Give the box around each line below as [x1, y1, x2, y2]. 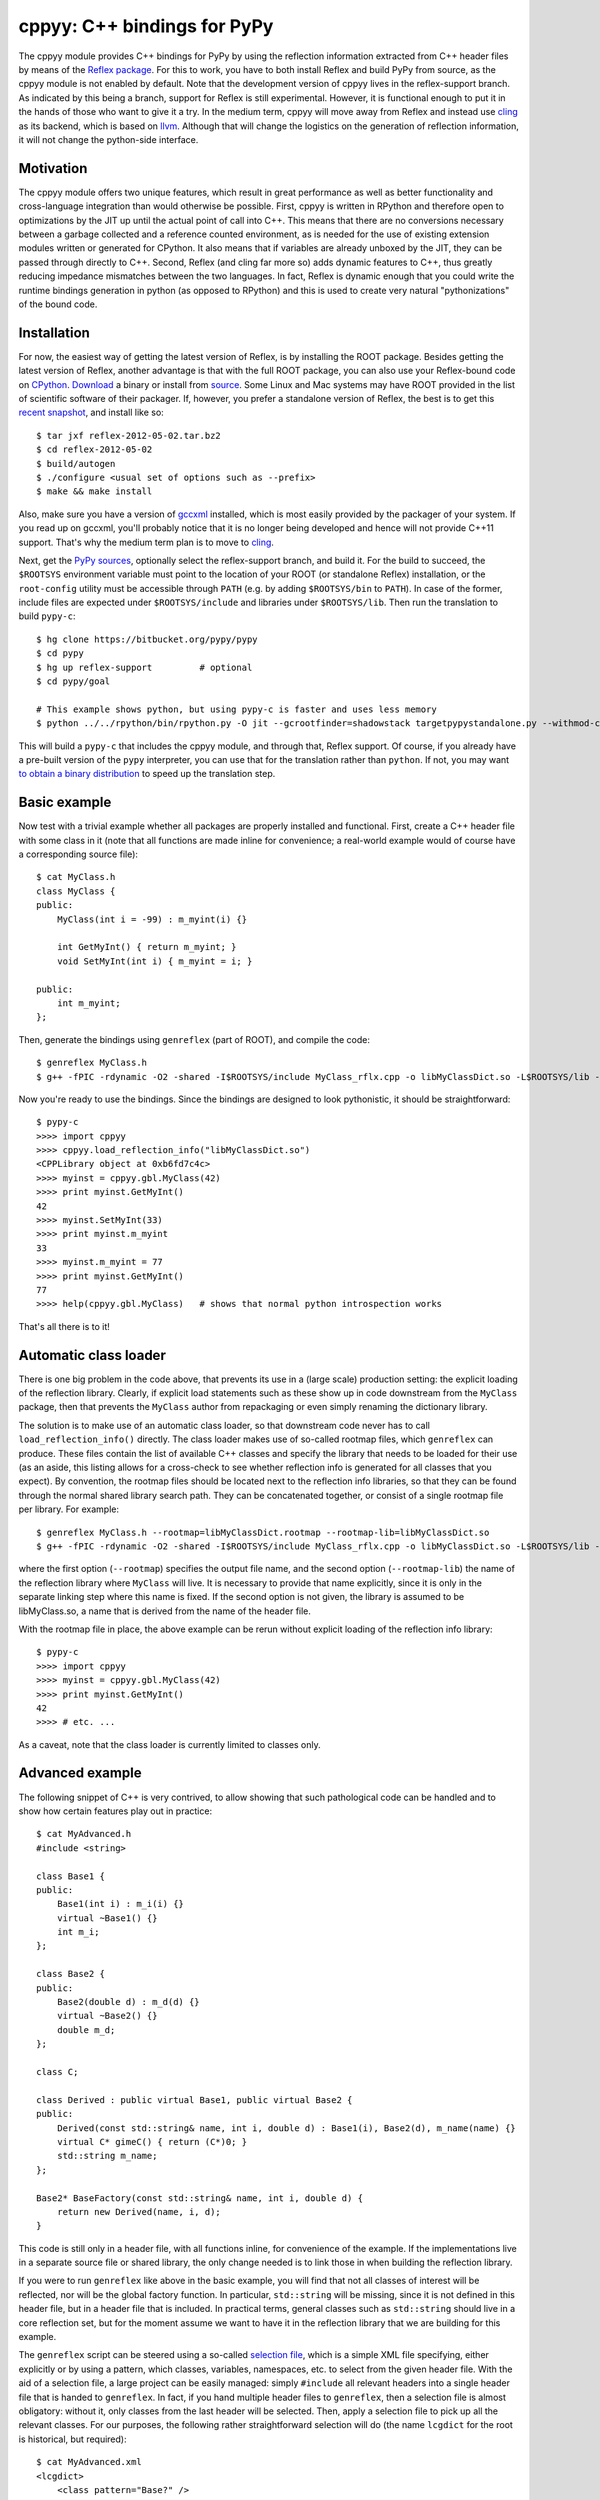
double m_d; [56, 2024, 116, 2035]
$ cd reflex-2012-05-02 [36, 444, 153, 455]
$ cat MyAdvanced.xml [36, 2456, 142, 2468]
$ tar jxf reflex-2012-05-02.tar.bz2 [36, 430, 222, 441]
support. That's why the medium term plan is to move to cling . [18, 536, 275, 548]
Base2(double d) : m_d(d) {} [56, 1996, 200, 2008]
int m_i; [56, 1926, 100, 1938]
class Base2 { [36, 1968, 105, 1980]
